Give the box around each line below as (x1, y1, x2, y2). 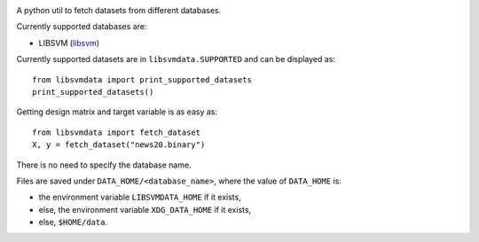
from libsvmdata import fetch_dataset (32, 127, 201, 137)
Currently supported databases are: (16, 21, 147, 32)
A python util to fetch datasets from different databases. (16, 5, 222, 15)
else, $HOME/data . (38, 217, 108, 228)
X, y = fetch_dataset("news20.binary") (32, 140, 206, 150)
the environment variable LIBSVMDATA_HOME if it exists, (38, 191, 241, 203)
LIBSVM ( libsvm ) (38, 37, 100, 48)
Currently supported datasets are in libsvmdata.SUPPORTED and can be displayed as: (16, 54, 336, 65)
